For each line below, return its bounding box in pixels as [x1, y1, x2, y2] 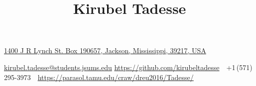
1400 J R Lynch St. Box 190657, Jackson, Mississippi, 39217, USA [4, 45, 206, 56]
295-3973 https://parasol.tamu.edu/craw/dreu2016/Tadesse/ [4, 72, 194, 82]
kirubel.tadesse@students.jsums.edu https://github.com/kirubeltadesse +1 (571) [4, 62, 253, 72]
